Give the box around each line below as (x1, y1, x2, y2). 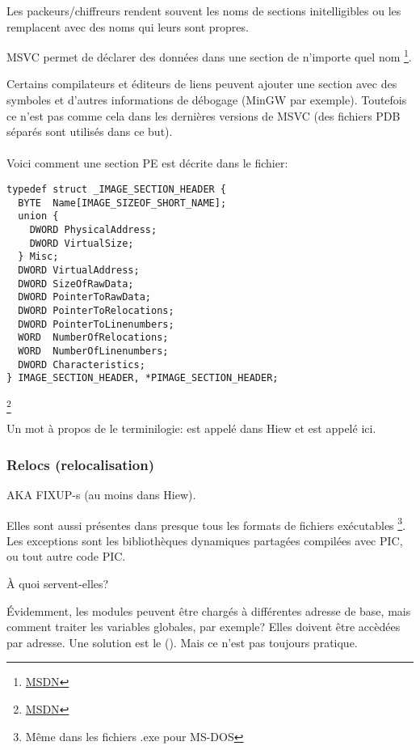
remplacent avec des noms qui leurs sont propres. (6, 18, 249, 35)
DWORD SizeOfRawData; (18, 278, 134, 290)
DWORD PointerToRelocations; (18, 304, 174, 316)
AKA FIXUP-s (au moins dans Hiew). (6, 485, 196, 502)
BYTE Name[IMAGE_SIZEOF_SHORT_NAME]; (18, 197, 227, 209)
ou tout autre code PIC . (6, 548, 126, 565)
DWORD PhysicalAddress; (29, 223, 157, 235)
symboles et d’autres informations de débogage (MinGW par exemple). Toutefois (6, 91, 407, 108)
